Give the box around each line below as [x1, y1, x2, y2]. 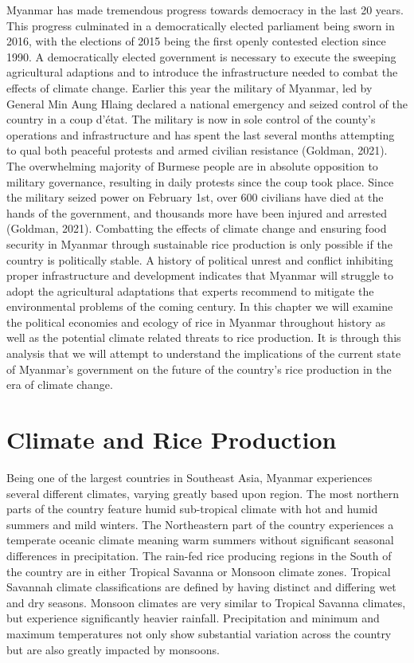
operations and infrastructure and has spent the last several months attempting [6, 126, 395, 143]
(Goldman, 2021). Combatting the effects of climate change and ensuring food [6, 220, 387, 237]
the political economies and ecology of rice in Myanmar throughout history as [6, 313, 386, 330]
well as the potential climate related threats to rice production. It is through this [6, 329, 401, 346]
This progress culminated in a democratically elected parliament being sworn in [6, 17, 395, 33]
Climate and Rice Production [6, 423, 337, 456]
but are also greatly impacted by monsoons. [6, 641, 220, 657]
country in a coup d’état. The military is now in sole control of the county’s [6, 111, 376, 127]
